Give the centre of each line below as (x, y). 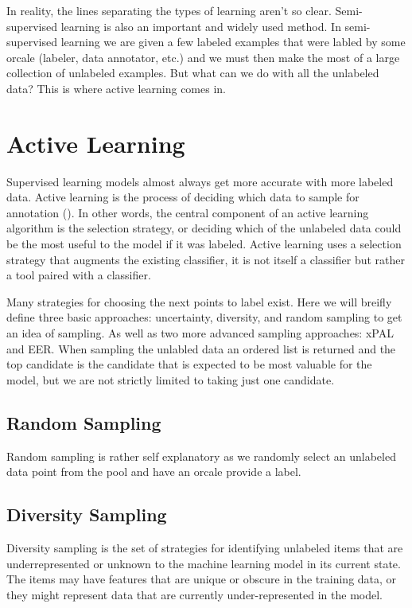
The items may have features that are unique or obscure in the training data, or (202, 579)
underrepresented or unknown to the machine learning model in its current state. (204, 563)
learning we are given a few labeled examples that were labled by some (233, 42)
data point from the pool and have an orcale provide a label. (154, 472)
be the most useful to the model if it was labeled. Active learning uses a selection (204, 244)
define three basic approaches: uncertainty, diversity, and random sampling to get (204, 317)
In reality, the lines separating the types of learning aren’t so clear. (169, 10)
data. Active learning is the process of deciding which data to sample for (183, 197)
